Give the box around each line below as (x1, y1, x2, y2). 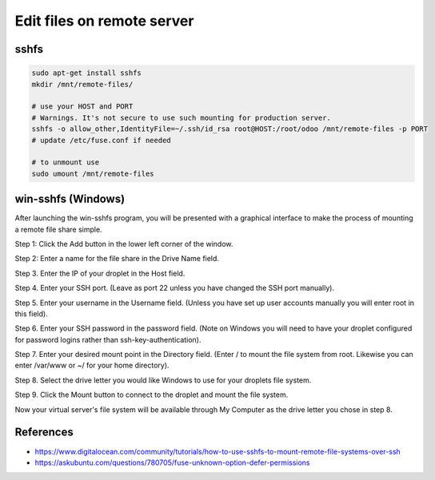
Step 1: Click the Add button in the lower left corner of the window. (14, 239, 233, 248)
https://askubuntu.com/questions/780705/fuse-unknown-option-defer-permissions (34, 458, 310, 467)
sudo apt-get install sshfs (31, 69, 142, 77)
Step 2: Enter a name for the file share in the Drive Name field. (14, 254, 220, 264)
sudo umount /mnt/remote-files (31, 169, 155, 178)
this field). (14, 308, 48, 319)
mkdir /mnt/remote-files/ (31, 80, 134, 89)
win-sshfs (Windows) (14, 192, 126, 206)
